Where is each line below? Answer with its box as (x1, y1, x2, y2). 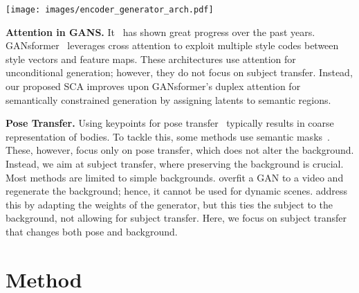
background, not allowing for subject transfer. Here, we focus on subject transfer (6, 211, 347, 225)
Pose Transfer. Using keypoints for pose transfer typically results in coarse (6, 116, 334, 130)
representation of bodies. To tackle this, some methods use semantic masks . (6, 129, 330, 143)
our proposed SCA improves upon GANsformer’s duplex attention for (6, 79, 301, 94)
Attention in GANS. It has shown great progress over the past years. (6, 24, 315, 39)
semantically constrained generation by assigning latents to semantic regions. (6, 92, 331, 107)
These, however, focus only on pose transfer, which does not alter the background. (6, 143, 354, 157)
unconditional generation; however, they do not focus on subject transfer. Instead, (6, 65, 353, 80)
